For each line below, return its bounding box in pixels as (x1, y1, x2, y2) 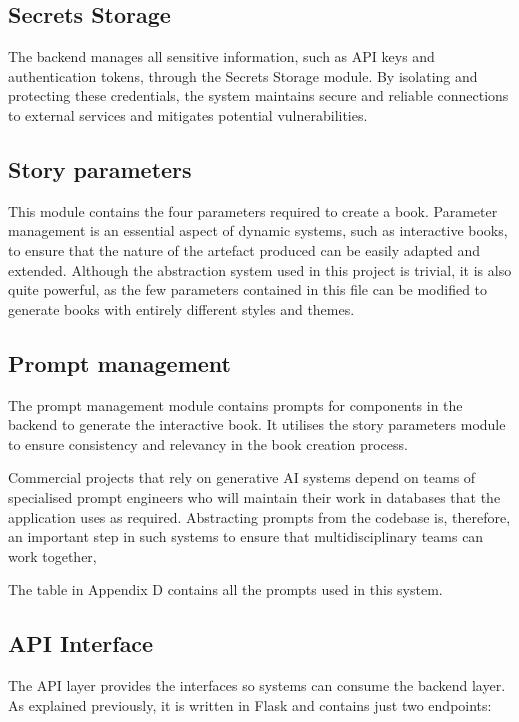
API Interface (8, 628, 154, 659)
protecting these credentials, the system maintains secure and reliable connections (8, 85, 509, 106)
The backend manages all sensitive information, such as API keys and (8, 46, 435, 67)
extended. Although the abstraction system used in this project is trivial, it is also (8, 259, 512, 280)
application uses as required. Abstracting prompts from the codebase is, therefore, (8, 506, 511, 527)
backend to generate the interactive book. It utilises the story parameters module (8, 414, 506, 435)
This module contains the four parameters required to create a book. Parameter (8, 200, 498, 221)
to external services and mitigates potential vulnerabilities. (8, 104, 368, 125)
